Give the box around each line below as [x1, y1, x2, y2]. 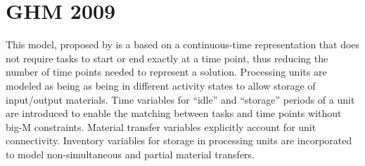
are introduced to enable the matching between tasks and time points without [6, 106, 342, 120]
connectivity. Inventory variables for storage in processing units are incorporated [6, 133, 352, 148]
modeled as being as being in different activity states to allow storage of [6, 78, 316, 92]
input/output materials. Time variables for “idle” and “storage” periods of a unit [6, 92, 355, 106]
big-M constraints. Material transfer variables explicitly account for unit [6, 119, 316, 134]
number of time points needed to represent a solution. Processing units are [6, 64, 327, 79]
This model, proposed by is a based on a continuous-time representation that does [6, 37, 360, 52]
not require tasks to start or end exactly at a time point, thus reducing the [6, 50, 328, 65]
